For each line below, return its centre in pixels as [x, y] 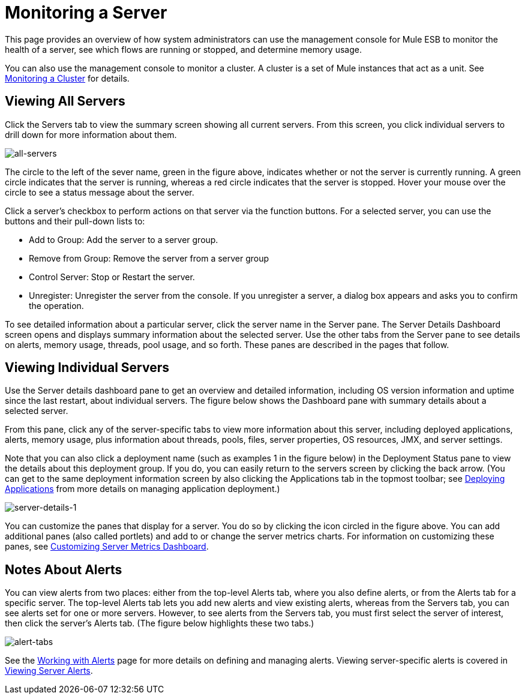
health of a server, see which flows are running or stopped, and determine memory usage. [183, 49]
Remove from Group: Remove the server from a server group [149, 258]
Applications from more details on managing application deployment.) [142, 489]
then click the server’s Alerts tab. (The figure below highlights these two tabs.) [160, 623]
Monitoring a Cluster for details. [67, 78]
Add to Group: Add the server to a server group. [124, 239]
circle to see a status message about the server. [100, 192]
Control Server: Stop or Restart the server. [112, 277]
